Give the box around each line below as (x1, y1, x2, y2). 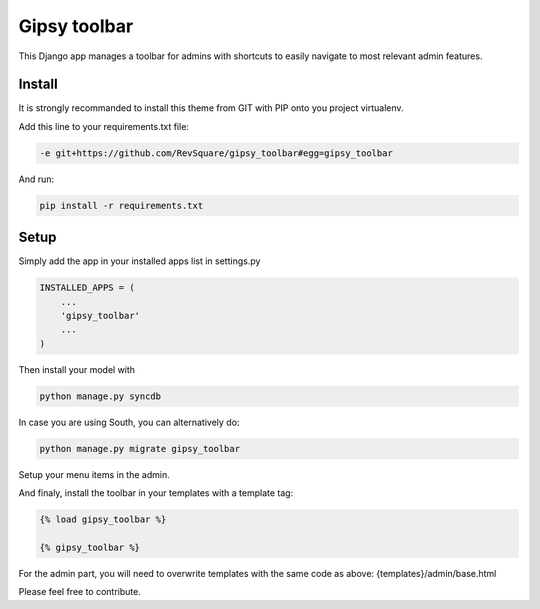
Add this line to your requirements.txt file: (18, 120, 190, 132)
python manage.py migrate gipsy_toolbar (39, 443, 240, 454)
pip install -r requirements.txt (39, 200, 204, 211)
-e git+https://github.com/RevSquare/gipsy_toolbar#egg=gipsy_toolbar (39, 147, 394, 159)
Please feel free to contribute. (18, 586, 142, 598)
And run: (18, 173, 55, 185)
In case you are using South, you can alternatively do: (18, 416, 240, 428)
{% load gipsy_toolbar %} (39, 514, 167, 525)
